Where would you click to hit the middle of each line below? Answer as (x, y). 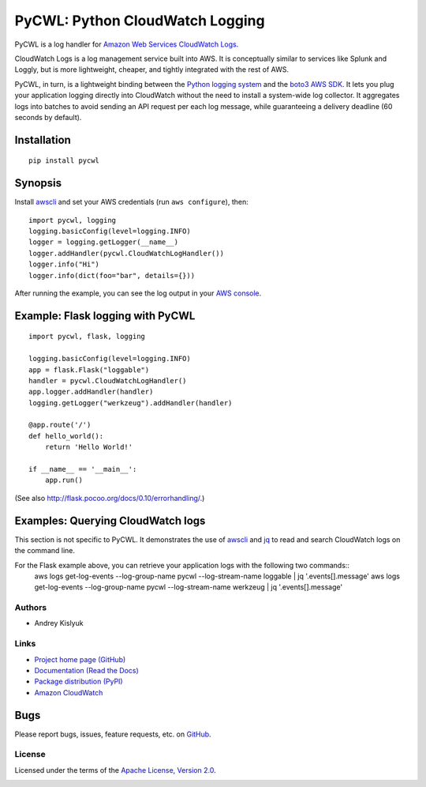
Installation (43, 139)
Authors (31, 608)
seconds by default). (48, 117)
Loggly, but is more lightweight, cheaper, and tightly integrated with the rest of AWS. (152, 70)
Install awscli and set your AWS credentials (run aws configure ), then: (131, 202)
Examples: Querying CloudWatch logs (110, 520)
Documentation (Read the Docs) (87, 670)
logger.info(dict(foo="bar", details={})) (112, 275)
